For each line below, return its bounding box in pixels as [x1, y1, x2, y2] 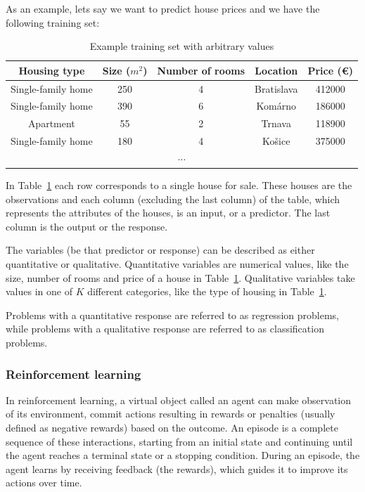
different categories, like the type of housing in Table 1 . [87, 284, 327, 299]
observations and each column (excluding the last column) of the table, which [6, 191, 340, 206]
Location [255, 63, 298, 77]
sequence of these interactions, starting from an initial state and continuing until [6, 434, 353, 448]
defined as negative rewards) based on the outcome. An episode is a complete [6, 420, 338, 435]
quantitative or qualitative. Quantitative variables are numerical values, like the [6, 257, 349, 271]
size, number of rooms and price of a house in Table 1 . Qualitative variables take [6, 270, 355, 285]
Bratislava [255, 81, 298, 96]
